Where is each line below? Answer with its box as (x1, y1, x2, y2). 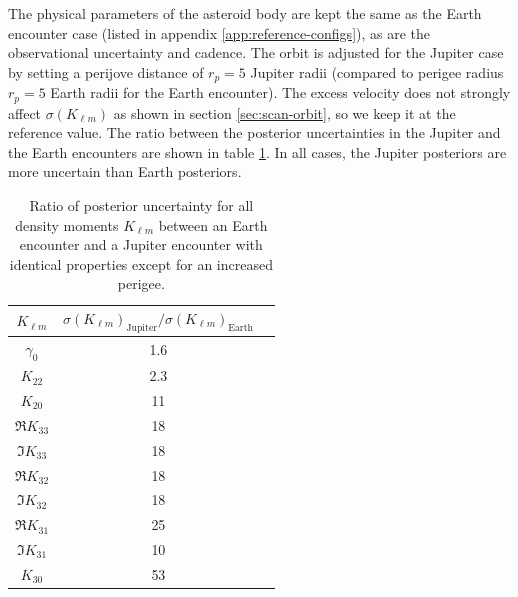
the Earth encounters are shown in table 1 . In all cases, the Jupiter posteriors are (8, 141, 507, 162)
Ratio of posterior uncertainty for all (29, 195, 254, 216)
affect (8, 102, 42, 123)
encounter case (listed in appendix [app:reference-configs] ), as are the (8, 22, 431, 43)
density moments (15, 214, 119, 235)
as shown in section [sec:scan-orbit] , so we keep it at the (113, 102, 456, 123)
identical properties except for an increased (9, 253, 273, 274)
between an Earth (158, 214, 268, 235)
